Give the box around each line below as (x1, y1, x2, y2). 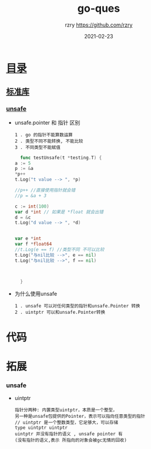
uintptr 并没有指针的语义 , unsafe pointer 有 (14, 431, 123, 437)
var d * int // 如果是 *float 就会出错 (14, 209, 104, 215)
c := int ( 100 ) (14, 203, 49, 209)
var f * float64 (14, 241, 52, 247)
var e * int (14, 235, 42, 242)
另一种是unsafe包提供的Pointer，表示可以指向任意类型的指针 (14, 414, 146, 419)
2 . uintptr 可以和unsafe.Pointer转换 (14, 309, 106, 315)
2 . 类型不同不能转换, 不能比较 (14, 138, 83, 144)
